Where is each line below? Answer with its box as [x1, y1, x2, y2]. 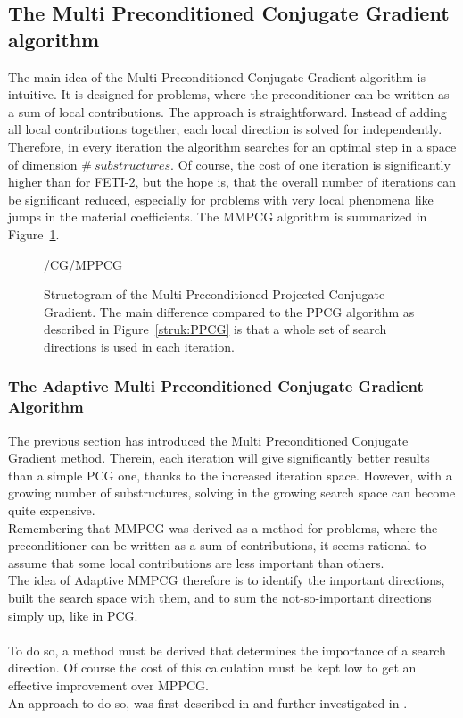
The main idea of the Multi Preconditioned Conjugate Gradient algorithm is [8, 67, 426, 86]
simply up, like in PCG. [8, 605, 138, 624]
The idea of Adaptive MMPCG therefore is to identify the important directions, [8, 571, 445, 589]
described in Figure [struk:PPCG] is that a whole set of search [44, 320, 387, 338]
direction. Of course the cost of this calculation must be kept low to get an [8, 658, 417, 677]
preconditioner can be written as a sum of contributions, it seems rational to [8, 536, 426, 555]
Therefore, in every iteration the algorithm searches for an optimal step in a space [8, 137, 457, 155]
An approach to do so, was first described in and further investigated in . [8, 693, 408, 712]
